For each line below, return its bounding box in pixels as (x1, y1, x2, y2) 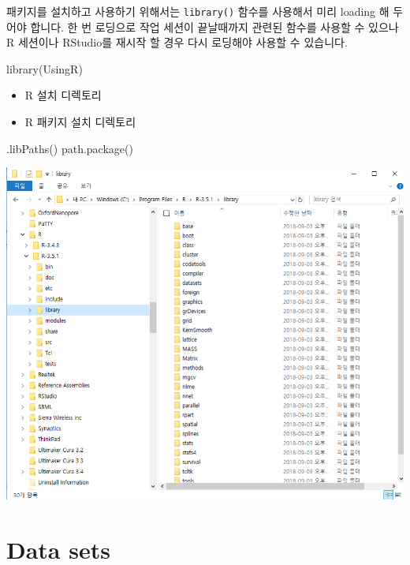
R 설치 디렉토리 (24, 87, 102, 103)
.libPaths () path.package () (6, 140, 133, 156)
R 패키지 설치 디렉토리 (24, 114, 136, 130)
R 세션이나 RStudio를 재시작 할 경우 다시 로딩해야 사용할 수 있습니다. (6, 34, 348, 51)
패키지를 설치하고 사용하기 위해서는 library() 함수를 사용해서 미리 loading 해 (6, 3, 389, 19)
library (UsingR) (6, 60, 83, 77)
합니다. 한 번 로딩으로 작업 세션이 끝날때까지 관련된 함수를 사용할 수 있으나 (30, 18, 399, 35)
